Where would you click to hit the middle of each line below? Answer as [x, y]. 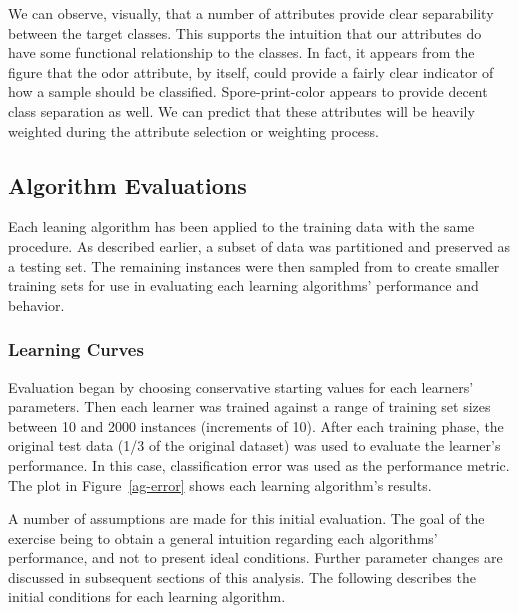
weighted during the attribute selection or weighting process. [193, 130]
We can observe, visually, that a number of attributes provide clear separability [251, 13]
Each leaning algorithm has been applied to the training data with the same [241, 226]
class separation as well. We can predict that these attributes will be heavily [241, 110]
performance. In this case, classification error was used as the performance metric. [259, 464]
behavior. [36, 304]
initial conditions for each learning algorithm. [147, 596]
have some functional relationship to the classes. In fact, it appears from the [241, 52]
